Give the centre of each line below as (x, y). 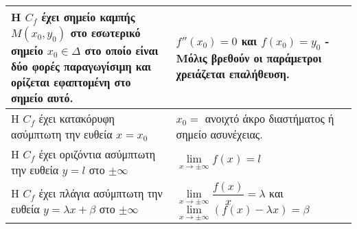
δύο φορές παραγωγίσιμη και (81, 66)
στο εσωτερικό (105, 33)
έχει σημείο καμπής (88, 17)
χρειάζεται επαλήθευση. (233, 74)
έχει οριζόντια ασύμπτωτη (97, 154)
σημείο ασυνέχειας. (219, 134)
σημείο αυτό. (42, 98)
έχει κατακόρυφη (77, 118)
